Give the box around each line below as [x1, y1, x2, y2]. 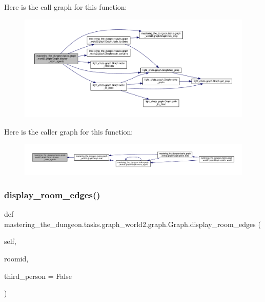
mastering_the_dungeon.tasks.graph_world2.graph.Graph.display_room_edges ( [4, 218, 261, 229]
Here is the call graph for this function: [4, 2, 127, 12]
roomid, [4, 253, 29, 264]
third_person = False [4, 270, 72, 281]
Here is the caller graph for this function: [4, 126, 133, 137]
